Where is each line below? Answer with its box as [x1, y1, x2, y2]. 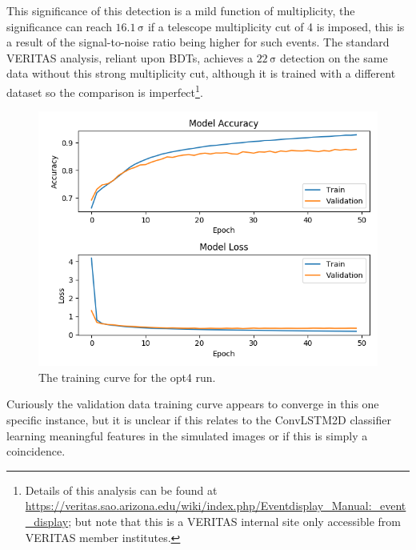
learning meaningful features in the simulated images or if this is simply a [6, 427, 368, 444]
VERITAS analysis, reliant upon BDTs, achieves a [6, 49, 253, 66]
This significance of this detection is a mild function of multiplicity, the [6, 2, 355, 18]
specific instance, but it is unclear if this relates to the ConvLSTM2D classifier [6, 411, 391, 428]
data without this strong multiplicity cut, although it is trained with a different [6, 65, 396, 82]
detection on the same [280, 49, 388, 66]
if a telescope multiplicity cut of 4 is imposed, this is [147, 18, 405, 34]
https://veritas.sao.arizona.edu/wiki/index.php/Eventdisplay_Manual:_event [25, 497, 406, 514]
